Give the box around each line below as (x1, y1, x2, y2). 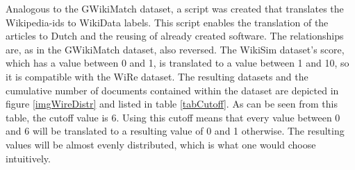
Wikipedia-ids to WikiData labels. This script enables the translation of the (6, 15, 329, 29)
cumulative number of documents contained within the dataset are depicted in (6, 83, 339, 97)
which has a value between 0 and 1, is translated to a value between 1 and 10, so (6, 56, 349, 70)
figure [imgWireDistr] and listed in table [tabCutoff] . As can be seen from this (6, 96, 338, 111)
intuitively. (6, 151, 51, 165)
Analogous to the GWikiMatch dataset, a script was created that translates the (6, 1, 344, 15)
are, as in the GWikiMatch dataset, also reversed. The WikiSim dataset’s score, (6, 42, 345, 56)
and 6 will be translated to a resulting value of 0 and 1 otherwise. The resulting (6, 124, 345, 138)
